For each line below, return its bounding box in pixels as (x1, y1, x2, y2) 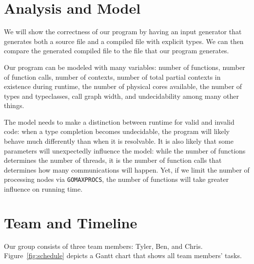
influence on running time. (4, 184, 83, 194)
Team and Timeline (4, 212, 137, 232)
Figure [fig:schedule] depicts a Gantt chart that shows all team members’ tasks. (4, 250, 242, 261)
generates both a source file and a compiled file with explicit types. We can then (4, 36, 244, 46)
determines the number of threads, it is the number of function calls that (4, 155, 222, 165)
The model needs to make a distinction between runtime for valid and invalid (4, 116, 234, 127)
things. (4, 100, 24, 110)
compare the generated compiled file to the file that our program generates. (4, 45, 229, 56)
